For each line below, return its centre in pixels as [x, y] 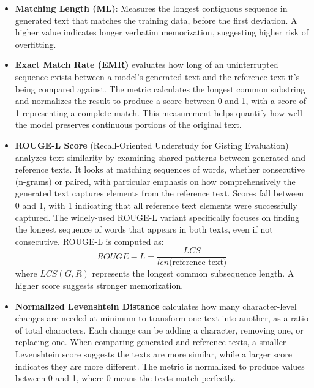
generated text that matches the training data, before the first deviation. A [156, 20]
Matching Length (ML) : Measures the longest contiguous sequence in [151, 8]
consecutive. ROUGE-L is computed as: [89, 241]
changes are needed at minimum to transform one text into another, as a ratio [162, 318]
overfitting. [36, 44]
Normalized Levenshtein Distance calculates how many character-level [156, 306]
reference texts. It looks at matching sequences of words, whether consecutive [160, 169]
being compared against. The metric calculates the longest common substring [160, 88]
